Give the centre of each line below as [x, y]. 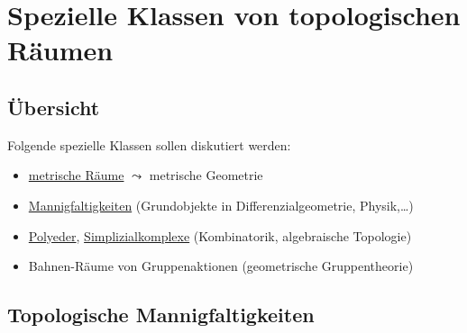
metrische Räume [76, 175]
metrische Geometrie [206, 175]
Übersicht [54, 107]
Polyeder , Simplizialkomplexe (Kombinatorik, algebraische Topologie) [220, 235]
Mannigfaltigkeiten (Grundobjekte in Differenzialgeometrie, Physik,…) [221, 205]
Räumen [60, 50]
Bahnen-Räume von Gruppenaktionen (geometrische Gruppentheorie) [221, 266]
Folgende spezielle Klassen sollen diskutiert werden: [149, 144]
